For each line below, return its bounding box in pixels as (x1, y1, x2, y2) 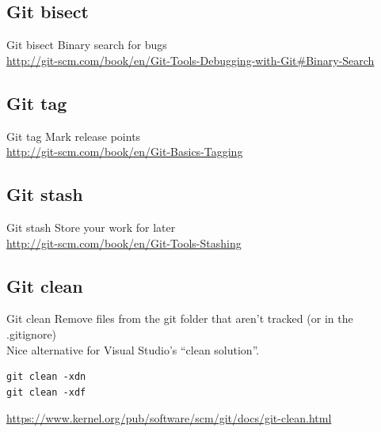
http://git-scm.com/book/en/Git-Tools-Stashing (6, 234, 242, 251)
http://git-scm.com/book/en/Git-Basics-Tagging (6, 143, 243, 160)
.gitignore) (6, 325, 57, 342)
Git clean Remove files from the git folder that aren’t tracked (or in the (6, 310, 353, 327)
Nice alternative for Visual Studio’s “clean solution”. (6, 341, 260, 358)
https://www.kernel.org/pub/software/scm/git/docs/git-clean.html (6, 410, 332, 426)
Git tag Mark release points (6, 127, 141, 144)
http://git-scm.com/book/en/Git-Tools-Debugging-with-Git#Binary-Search (6, 51, 375, 68)
